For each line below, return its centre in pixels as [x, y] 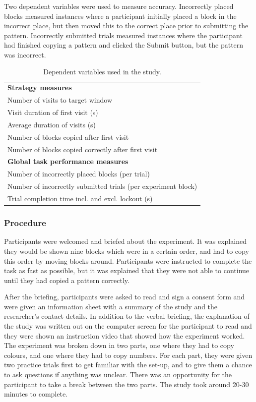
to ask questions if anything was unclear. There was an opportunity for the [118, 374]
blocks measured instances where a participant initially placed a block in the [120, 16]
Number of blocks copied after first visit [68, 137]
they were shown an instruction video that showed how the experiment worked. [125, 335]
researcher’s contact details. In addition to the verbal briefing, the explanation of [127, 316]
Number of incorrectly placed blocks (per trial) [79, 174]
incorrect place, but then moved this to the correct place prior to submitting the [126, 26]
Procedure [25, 223]
